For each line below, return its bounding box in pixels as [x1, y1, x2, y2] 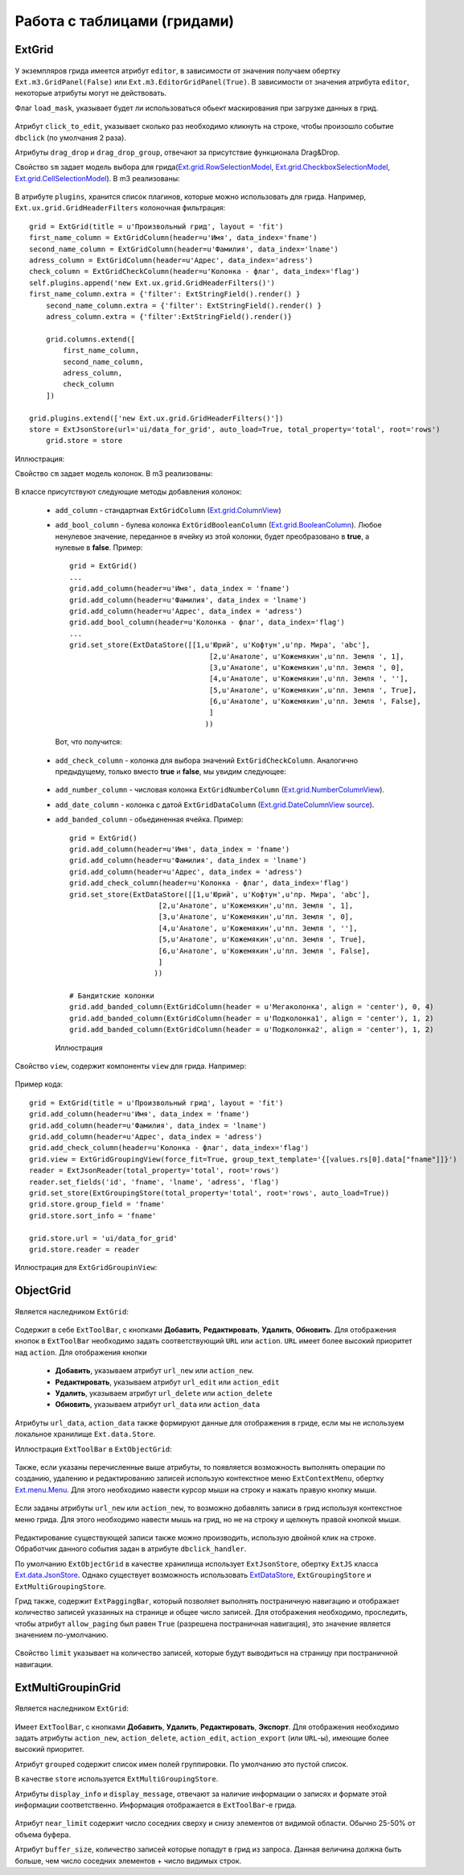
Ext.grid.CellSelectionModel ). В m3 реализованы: [14, 173, 180, 183]
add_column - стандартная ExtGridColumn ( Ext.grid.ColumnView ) [55, 505, 281, 515]
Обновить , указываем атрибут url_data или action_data [55, 1400, 261, 1409]
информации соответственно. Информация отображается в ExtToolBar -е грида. [14, 1800, 298, 1810]
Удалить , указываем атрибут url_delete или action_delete [55, 1389, 273, 1398]
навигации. [14, 1659, 54, 1669]
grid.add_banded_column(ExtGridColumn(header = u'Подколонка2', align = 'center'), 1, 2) [69, 1025, 434, 1034]
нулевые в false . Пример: [55, 543, 143, 553]
